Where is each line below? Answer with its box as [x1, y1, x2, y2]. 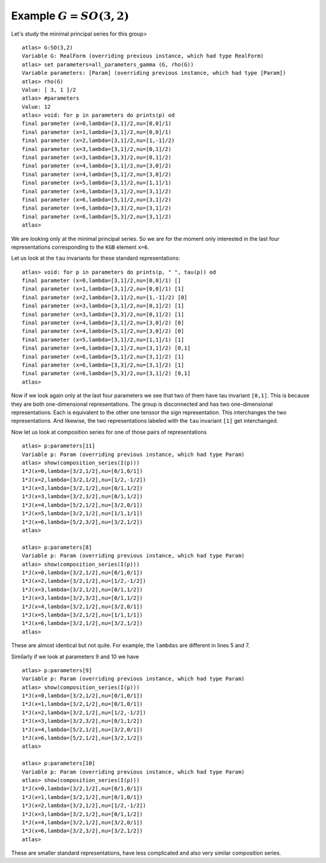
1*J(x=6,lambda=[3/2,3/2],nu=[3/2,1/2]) [22, 827, 143, 835]
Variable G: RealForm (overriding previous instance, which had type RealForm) [22, 53, 264, 60]
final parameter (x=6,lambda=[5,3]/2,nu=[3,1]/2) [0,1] [22, 370, 191, 377]
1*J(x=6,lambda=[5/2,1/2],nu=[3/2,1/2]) [22, 734, 143, 742]
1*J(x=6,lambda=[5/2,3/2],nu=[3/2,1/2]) [22, 518, 143, 525]
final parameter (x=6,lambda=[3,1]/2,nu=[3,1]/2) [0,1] [22, 345, 191, 351]
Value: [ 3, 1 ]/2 [22, 86, 77, 93]
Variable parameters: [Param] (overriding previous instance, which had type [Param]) [22, 69, 286, 77]
